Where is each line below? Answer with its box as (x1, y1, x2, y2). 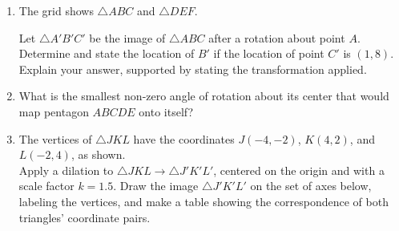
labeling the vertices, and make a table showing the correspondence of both (18, 192, 389, 209)
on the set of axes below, (250, 177, 372, 194)
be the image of (89, 29, 166, 46)
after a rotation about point (208, 29, 345, 46)
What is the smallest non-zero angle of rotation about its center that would (18, 87, 389, 104)
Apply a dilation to (18, 161, 114, 178)
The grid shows (18, 2, 94, 18)
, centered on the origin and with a (213, 161, 385, 178)
